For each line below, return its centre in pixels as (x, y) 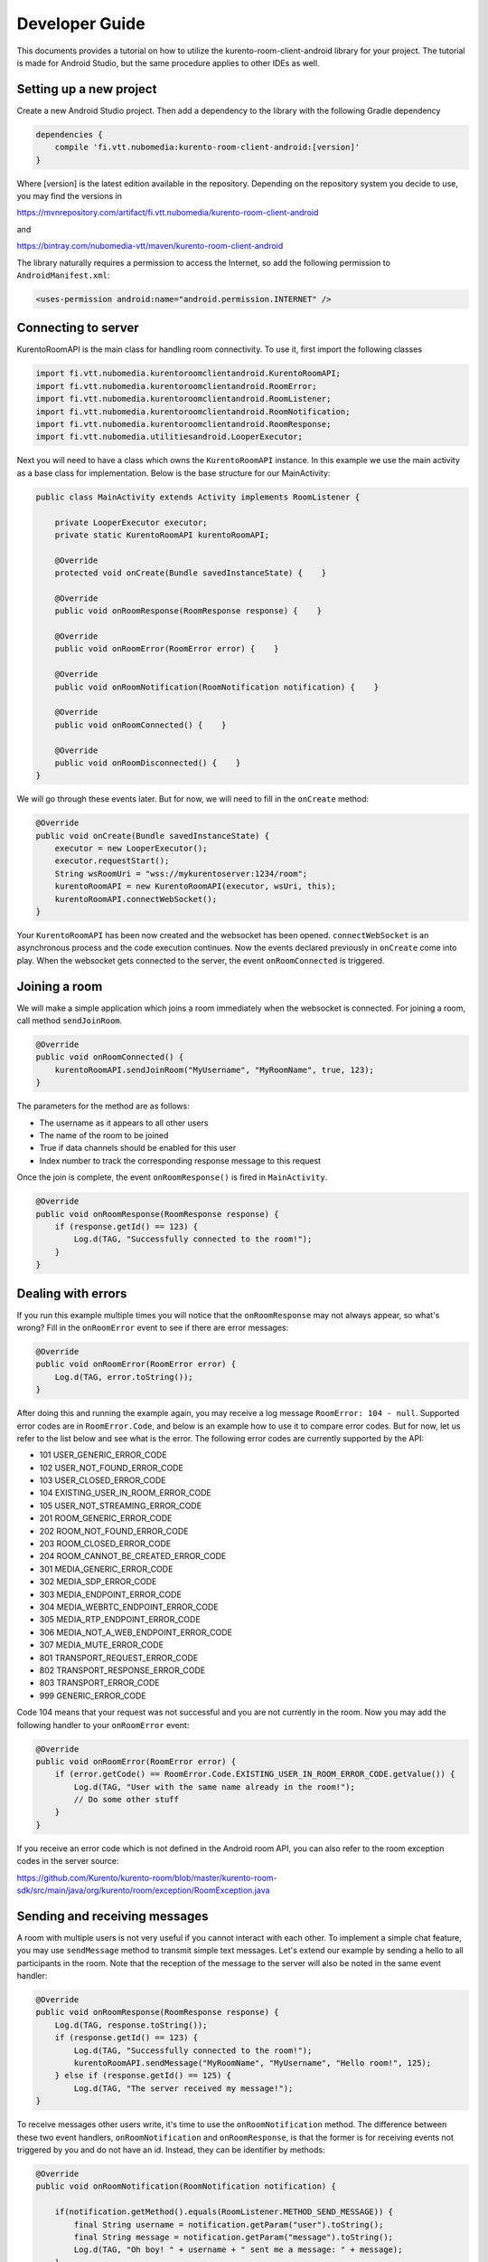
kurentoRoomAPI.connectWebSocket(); (136, 899)
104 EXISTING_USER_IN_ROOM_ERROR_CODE (125, 1493)
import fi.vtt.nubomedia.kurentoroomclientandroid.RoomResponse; (183, 424)
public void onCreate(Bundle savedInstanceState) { (153, 836)
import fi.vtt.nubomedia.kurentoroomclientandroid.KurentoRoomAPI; (188, 374)
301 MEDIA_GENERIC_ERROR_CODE (106, 1569)
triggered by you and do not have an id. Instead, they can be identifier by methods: (171, 2150)
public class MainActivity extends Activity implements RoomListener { (198, 497)
